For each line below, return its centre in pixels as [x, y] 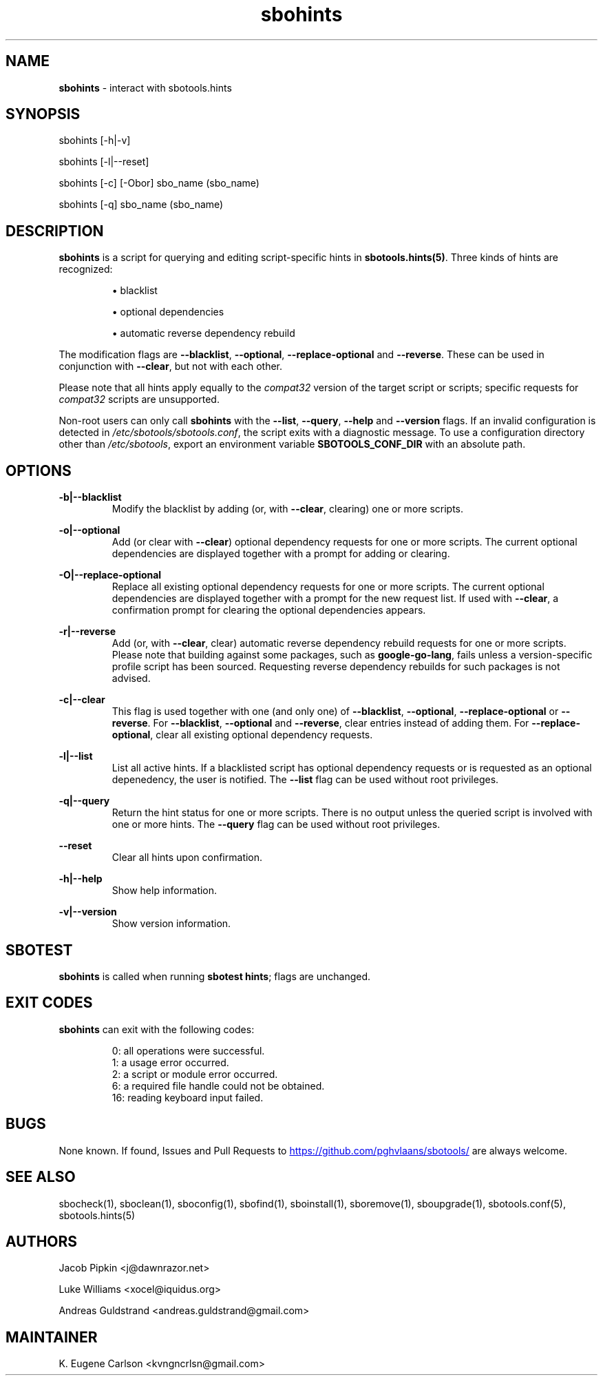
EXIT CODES [49, 1003]
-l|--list [76, 756]
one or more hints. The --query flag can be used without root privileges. [276, 824]
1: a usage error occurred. [170, 1062]
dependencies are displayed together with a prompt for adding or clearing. [281, 554]
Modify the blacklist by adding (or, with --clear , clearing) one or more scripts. [288, 509]
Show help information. [165, 891]
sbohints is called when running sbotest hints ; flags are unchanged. [215, 976]
